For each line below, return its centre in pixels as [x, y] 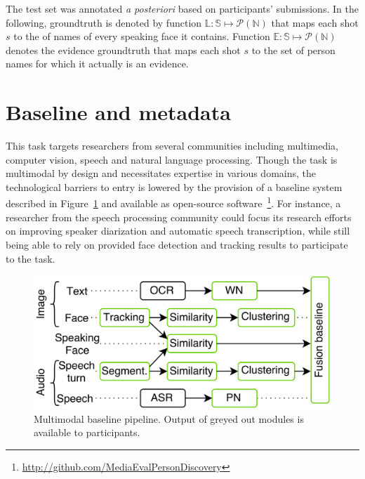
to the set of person [293, 50]
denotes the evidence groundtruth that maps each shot [123, 50]
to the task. [31, 258]
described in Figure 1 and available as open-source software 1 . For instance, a [173, 202]
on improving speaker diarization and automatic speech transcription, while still [178, 231]
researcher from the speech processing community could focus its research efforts [179, 217]
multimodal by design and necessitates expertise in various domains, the [161, 173]
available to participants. [87, 432]
